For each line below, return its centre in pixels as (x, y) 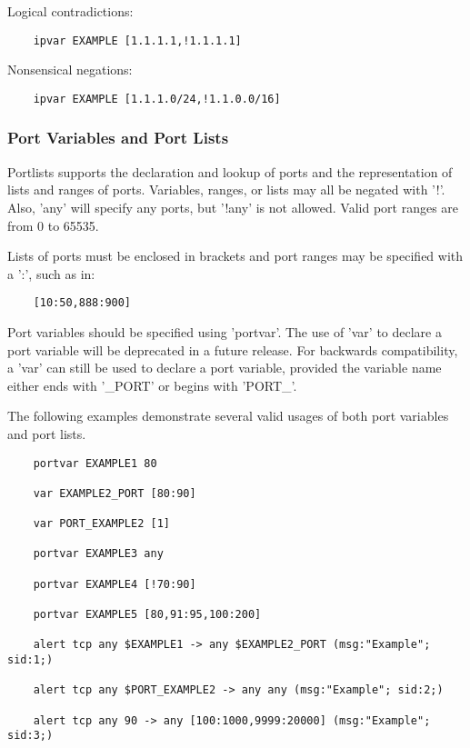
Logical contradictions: (70, 11)
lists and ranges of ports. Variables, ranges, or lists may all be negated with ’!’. (226, 189)
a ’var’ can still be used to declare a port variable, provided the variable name (225, 368)
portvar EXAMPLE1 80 (95, 463)
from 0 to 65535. (53, 225)
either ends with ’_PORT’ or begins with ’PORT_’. (152, 385)
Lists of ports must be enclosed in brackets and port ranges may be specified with (235, 256)
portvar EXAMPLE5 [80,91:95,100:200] (147, 615)
